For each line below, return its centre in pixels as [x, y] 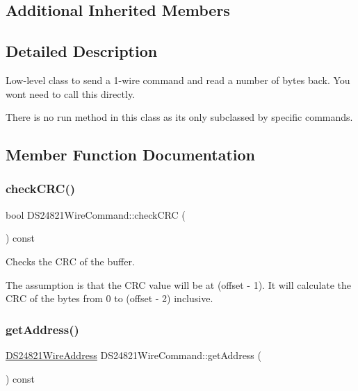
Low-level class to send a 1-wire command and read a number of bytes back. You [178, 80]
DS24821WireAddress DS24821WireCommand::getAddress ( [133, 355]
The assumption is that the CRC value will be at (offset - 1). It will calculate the [179, 284]
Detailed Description [82, 51]
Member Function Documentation [131, 155]
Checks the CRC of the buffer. [70, 261]
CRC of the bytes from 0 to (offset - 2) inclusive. [109, 298]
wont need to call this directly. [71, 93]
